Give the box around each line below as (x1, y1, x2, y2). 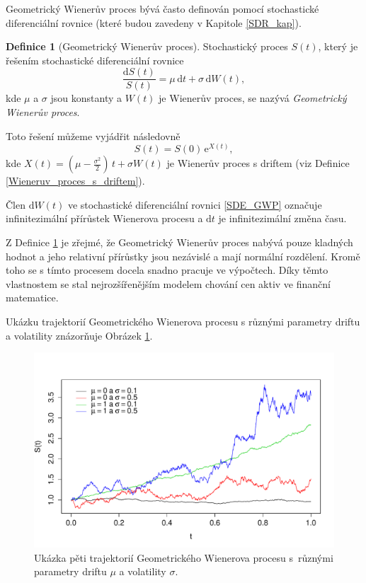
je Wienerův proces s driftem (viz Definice (166, 156, 350, 171)
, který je (318, 39, 358, 54)
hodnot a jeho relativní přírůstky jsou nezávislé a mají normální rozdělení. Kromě (6, 248, 360, 263)
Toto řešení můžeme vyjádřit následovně (6, 128, 181, 143)
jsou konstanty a (50, 91, 122, 105)
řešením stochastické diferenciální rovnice (6, 52, 184, 67)
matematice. (6, 290, 59, 305)
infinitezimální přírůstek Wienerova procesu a (6, 211, 203, 226)
